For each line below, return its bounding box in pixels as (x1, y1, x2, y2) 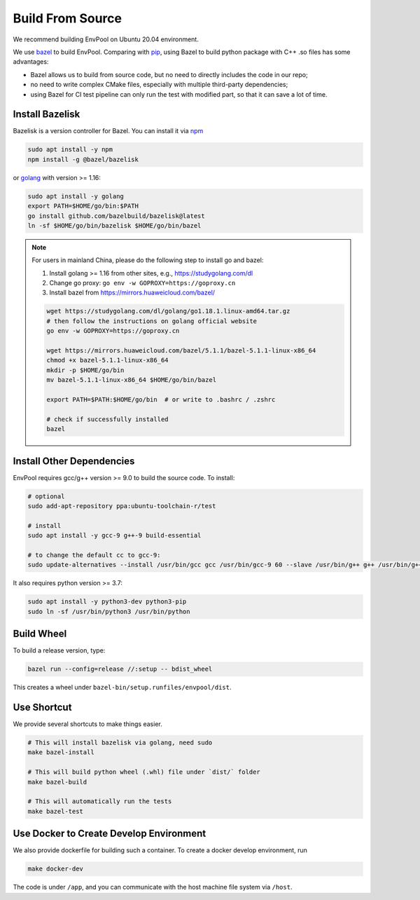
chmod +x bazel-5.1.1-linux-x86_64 (46, 356, 169, 364)
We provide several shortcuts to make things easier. (13, 720, 162, 728)
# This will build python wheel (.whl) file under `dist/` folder (27, 768, 260, 776)
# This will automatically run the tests (27, 798, 172, 805)
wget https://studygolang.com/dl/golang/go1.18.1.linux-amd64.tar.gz (46, 307, 290, 315)
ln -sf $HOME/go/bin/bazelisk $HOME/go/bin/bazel (27, 221, 202, 229)
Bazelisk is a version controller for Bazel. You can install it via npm (13, 127, 204, 135)
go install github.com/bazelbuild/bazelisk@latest (27, 212, 206, 220)
